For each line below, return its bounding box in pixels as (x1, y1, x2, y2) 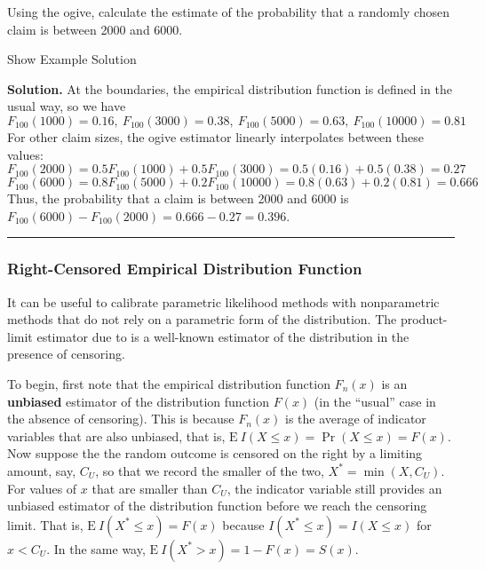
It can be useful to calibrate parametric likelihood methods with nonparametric (7, 292, 440, 311)
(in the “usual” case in (314, 392, 436, 410)
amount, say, (7, 461, 76, 479)
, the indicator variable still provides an (227, 479, 442, 497)
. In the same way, (46, 539, 146, 558)
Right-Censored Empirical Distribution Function (7, 257, 362, 280)
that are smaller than (91, 479, 208, 497)
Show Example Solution (7, 50, 137, 68)
